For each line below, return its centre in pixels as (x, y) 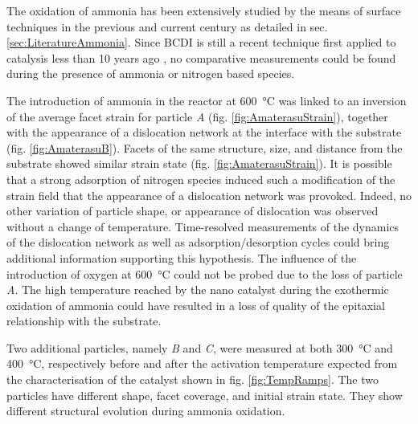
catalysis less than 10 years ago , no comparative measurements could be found (201, 57)
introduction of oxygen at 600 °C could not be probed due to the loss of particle (205, 273)
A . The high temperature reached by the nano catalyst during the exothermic (198, 289)
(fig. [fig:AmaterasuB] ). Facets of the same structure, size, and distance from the (205, 147)
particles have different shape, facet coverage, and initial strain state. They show (205, 395)
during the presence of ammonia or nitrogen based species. (151, 73)
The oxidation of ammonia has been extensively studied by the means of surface (204, 10)
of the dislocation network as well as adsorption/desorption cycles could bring (198, 242)
